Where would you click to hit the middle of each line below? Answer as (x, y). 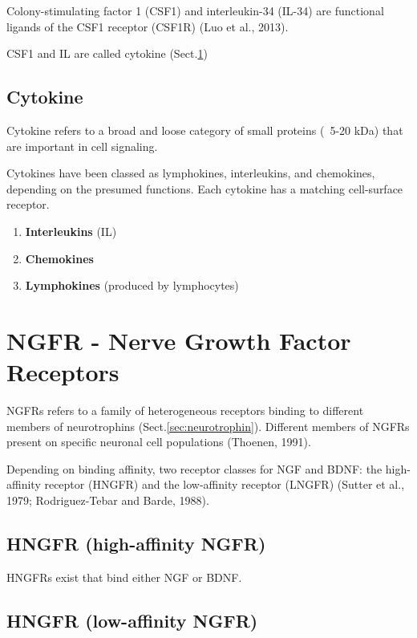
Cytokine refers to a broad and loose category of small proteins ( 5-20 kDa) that (205, 130)
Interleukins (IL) (71, 231)
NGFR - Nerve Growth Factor (179, 340)
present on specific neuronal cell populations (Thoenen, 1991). (159, 442)
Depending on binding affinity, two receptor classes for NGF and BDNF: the (194, 468)
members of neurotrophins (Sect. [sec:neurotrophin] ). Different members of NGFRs (208, 426)
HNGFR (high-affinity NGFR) (136, 543)
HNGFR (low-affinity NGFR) (132, 620)
